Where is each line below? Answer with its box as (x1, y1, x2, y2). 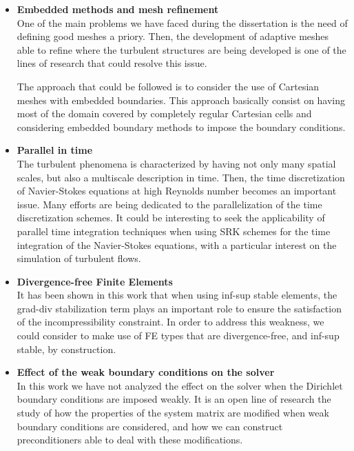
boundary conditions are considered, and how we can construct (17, 419, 283, 433)
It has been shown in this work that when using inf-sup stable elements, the (17, 288, 337, 302)
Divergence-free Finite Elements (17, 274, 173, 288)
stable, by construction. (17, 341, 116, 356)
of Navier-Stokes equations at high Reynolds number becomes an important (17, 183, 337, 198)
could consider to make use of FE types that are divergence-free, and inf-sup (17, 328, 340, 343)
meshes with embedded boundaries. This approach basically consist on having (17, 92, 346, 107)
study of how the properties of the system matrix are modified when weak (17, 405, 329, 420)
